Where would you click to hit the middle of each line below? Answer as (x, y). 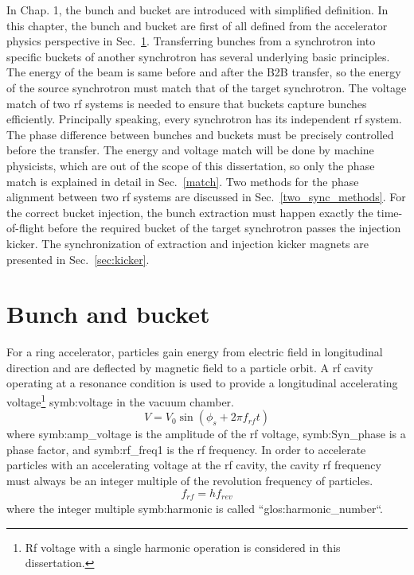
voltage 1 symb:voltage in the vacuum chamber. (120, 400)
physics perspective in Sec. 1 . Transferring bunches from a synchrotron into (191, 41)
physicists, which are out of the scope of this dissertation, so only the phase (191, 165)
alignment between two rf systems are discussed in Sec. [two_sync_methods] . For (206, 197)
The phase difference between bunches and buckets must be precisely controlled (200, 134)
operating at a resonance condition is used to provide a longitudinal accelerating (202, 383)
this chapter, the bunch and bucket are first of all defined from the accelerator (197, 25)
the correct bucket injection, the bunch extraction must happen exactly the (190, 212)
